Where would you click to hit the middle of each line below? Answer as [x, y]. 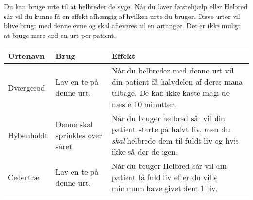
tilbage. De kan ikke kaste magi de [171, 93]
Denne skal [74, 124]
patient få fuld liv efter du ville [164, 177]
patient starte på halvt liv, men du [171, 129]
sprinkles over [79, 135]
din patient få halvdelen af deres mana [177, 82]
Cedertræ [24, 177]
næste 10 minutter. [144, 104]
